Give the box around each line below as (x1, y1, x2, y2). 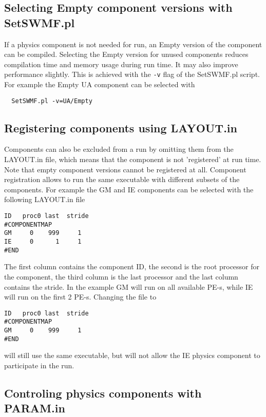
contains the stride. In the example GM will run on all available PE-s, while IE (4, 281, 253, 292)
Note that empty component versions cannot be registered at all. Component (4, 164, 246, 174)
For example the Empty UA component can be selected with (4, 79, 195, 90)
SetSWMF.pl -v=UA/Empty (11, 97, 92, 105)
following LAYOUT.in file (4, 194, 85, 205)
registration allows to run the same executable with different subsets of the (4, 174, 240, 185)
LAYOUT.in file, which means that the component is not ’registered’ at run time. (4, 154, 261, 165)
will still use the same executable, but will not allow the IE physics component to (4, 350, 260, 361)
